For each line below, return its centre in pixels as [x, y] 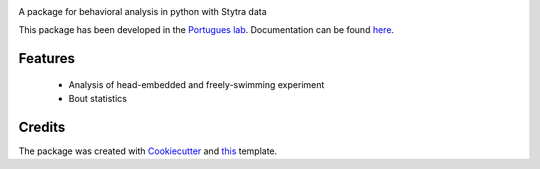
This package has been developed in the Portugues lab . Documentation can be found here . [206, 30]
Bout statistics [97, 99]
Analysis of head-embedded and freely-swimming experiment [196, 84]
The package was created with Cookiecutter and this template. [148, 151]
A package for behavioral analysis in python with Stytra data [142, 11]
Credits [42, 127]
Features [46, 58]
